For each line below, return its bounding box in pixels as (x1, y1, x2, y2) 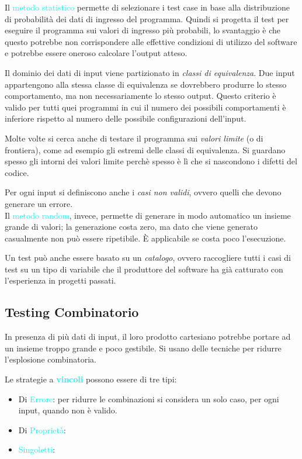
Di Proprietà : (18, 423, 66, 436)
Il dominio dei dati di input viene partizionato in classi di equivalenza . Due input (5, 66, 295, 78)
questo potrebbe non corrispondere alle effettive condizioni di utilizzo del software (5, 35, 297, 47)
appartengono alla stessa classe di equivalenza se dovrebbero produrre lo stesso (5, 78, 287, 90)
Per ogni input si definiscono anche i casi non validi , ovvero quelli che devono (5, 186, 282, 198)
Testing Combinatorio (5, 303, 139, 321)
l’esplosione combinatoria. (5, 353, 96, 365)
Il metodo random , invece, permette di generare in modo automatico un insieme (5, 209, 291, 221)
